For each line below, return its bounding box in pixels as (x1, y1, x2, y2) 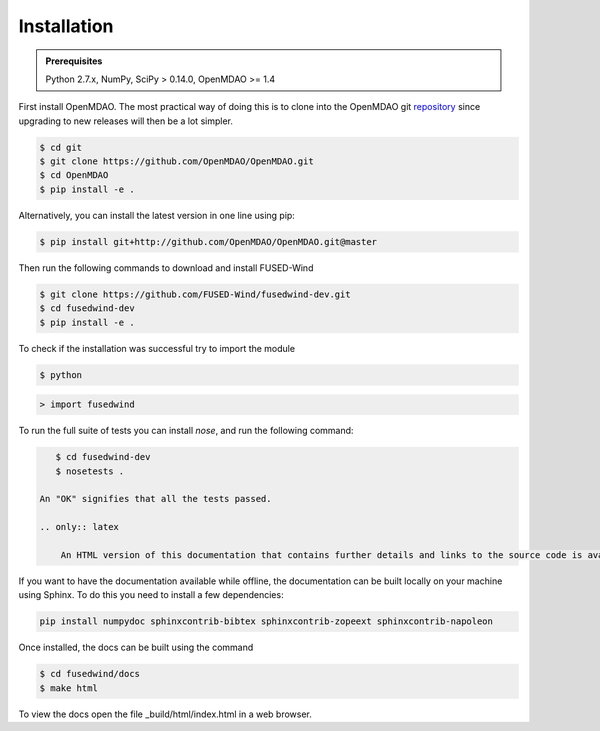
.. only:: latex (39, 521, 120, 533)
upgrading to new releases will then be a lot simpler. (18, 115, 234, 127)
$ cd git (39, 141, 83, 153)
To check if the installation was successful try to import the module (18, 342, 295, 354)
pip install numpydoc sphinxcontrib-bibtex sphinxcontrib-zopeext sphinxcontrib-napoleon (39, 616, 494, 627)
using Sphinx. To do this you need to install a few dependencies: (18, 589, 284, 601)
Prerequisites (45, 55, 103, 67)
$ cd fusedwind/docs (39, 668, 140, 680)
